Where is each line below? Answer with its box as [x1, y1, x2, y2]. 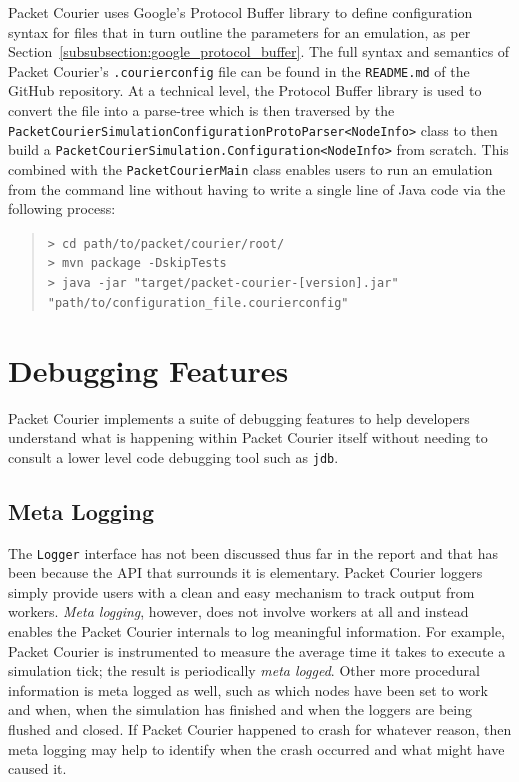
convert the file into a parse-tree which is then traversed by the [8, 100, 395, 121]
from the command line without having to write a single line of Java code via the [8, 178, 506, 199]
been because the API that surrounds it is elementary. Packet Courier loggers [8, 562, 483, 583]
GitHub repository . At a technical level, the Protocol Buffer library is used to [8, 80, 482, 101]
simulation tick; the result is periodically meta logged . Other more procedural [8, 660, 480, 681]
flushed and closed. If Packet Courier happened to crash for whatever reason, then [8, 718, 512, 739]
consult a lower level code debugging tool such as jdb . [8, 446, 339, 467]
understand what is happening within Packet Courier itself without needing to [8, 427, 488, 448]
